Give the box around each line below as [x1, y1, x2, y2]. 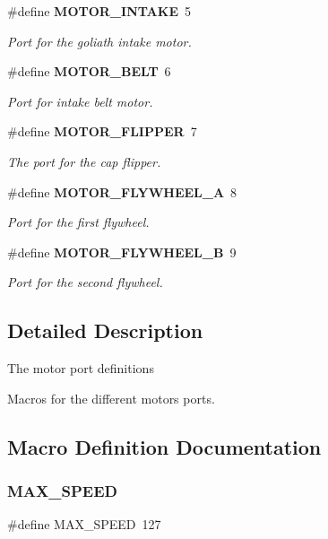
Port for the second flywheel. [7, 273, 163, 291]
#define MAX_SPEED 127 [7, 515, 161, 534]
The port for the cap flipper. [7, 152, 161, 170]
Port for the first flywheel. [7, 213, 150, 231]
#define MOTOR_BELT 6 [7, 62, 171, 81]
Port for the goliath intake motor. [7, 31, 192, 50]
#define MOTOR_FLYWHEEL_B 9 [7, 242, 237, 261]
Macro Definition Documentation [7, 432, 322, 460]
